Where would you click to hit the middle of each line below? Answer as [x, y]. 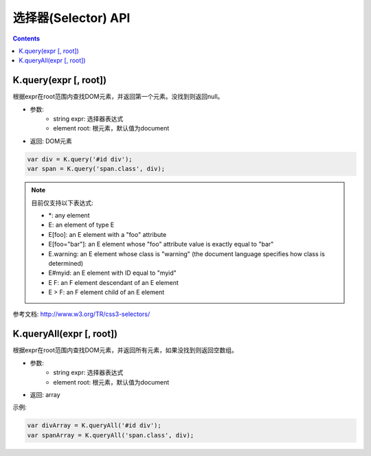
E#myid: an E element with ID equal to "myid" [112, 273]
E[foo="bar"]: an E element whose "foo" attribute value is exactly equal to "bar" [161, 244]
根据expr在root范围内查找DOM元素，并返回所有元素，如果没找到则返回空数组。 [125, 350]
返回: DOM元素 [51, 141]
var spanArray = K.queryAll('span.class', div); [111, 435]
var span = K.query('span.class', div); [96, 169]
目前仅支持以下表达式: [63, 203]
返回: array [45, 394]
